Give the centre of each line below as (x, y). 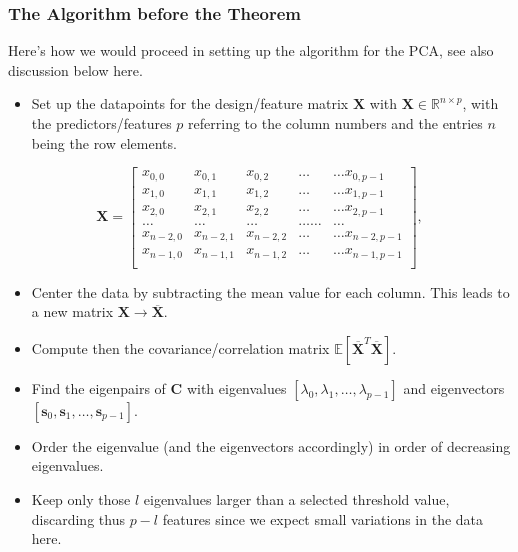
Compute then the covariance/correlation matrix (180, 347)
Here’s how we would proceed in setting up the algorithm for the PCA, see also (251, 50)
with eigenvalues (236, 387)
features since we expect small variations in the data (323, 518)
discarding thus (78, 518)
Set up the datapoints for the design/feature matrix (190, 103)
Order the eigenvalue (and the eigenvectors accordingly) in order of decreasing (271, 445)
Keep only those (81, 499)
